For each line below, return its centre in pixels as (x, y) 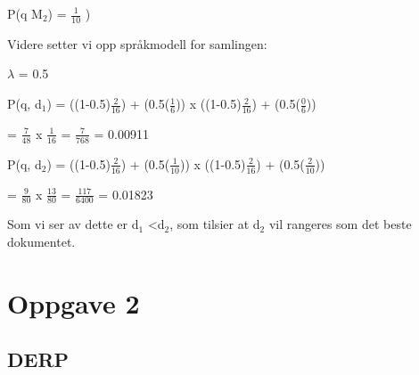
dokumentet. (41, 241)
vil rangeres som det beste (340, 224)
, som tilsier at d (215, 224)
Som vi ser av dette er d (73, 224)
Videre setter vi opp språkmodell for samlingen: (137, 43)
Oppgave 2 (74, 302)
